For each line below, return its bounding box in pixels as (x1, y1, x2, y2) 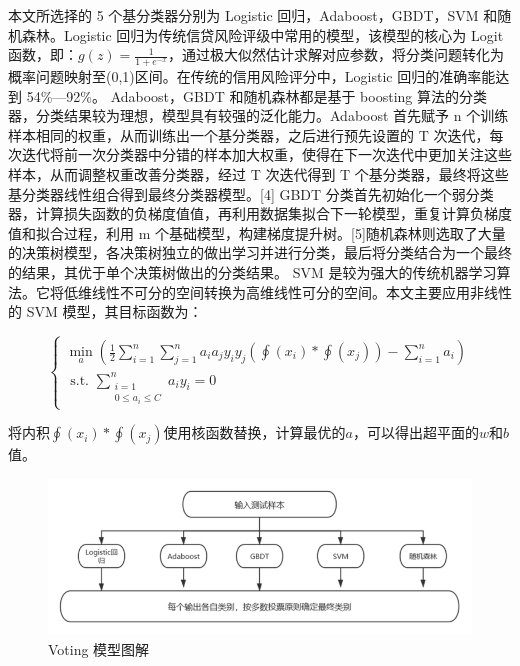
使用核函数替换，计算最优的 (163, 422, 346, 443)
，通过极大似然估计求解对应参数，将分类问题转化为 (167, 44, 504, 65)
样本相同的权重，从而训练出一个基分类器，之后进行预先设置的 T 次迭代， (8, 124, 490, 145)
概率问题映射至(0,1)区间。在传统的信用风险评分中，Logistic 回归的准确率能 (8, 66, 496, 87)
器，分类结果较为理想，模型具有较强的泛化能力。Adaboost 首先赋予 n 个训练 (8, 105, 509, 126)
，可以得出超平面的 (352, 422, 479, 443)
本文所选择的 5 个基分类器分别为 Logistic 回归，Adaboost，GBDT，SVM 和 (8, 5, 498, 25)
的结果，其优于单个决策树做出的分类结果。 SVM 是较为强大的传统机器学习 (8, 261, 497, 282)
